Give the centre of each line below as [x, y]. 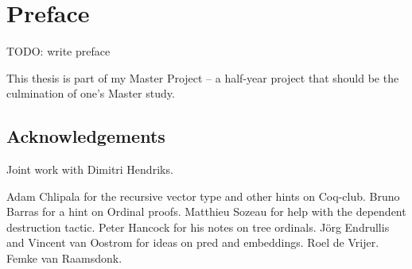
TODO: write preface [58, 51]
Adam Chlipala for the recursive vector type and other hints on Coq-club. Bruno [203, 196]
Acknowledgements [86, 136]
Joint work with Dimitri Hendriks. [90, 169]
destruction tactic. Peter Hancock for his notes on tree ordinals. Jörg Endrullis [198, 227]
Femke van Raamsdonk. [64, 258]
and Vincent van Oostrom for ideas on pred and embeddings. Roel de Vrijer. [193, 242]
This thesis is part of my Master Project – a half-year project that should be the [203, 77]
